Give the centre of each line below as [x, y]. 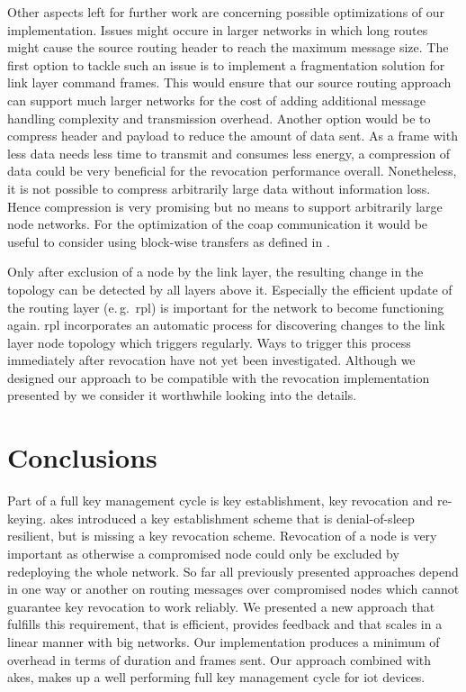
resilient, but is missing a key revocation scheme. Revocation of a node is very [222, 536]
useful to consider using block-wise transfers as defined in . [169, 241]
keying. [27, 518]
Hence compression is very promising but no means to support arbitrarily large [225, 206]
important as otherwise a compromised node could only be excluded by [203, 553]
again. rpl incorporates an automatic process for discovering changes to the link [226, 325]
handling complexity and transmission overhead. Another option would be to [219, 118]
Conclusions [82, 457]
